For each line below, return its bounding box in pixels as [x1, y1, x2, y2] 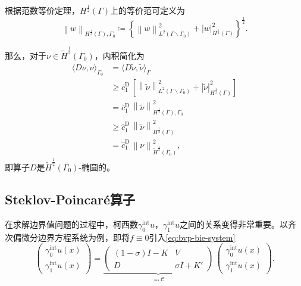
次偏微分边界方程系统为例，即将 [5, 231, 130, 243]
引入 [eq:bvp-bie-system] [149, 231, 236, 243]
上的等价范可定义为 [110, 4, 186, 17]
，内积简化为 [94, 49, 145, 61]
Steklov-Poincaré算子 [5, 190, 136, 209]
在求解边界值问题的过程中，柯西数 [5, 217, 138, 230]
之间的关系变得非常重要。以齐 [180, 217, 297, 230]
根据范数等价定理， [5, 4, 80, 17]
